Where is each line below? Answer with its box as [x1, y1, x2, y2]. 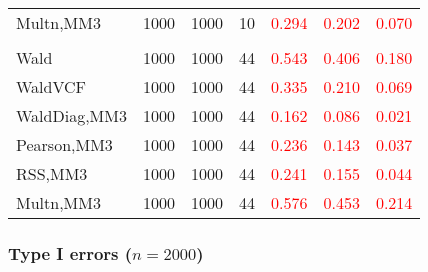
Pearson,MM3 [16, 133, 113, 156]
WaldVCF [16, 75, 87, 98]
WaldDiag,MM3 [16, 104, 127, 127]
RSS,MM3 [16, 162, 88, 185]
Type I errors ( [8, 240, 133, 265]
